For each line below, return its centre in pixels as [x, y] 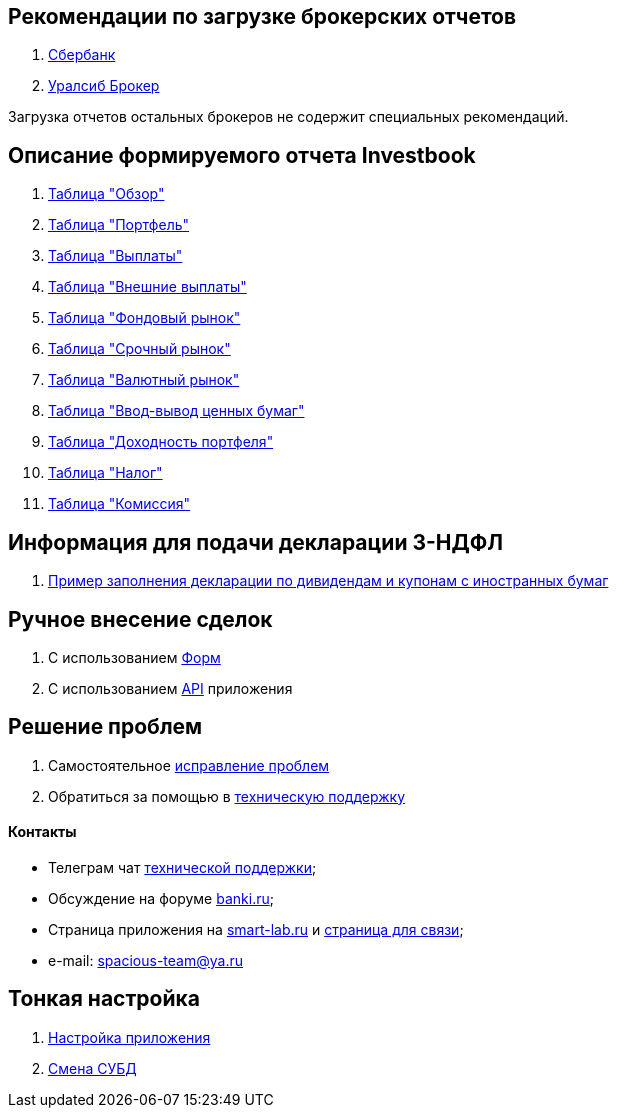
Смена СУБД [92, 1068]
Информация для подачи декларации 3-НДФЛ [256, 542]
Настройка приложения [129, 1037]
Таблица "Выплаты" [115, 256]
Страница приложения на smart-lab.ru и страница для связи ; [256, 930]
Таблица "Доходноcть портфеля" [161, 442]
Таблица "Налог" [105, 473]
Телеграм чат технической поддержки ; [182, 868]
